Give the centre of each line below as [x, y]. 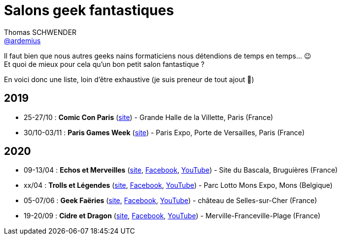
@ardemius [22, 40]
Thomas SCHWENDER [40, 32]
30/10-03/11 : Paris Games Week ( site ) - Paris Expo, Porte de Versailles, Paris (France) [164, 132]
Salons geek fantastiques [89, 10]
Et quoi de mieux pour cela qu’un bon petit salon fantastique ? [104, 64]
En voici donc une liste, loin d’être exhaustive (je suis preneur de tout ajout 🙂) [129, 79]
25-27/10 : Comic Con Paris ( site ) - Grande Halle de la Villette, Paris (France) [149, 117]
